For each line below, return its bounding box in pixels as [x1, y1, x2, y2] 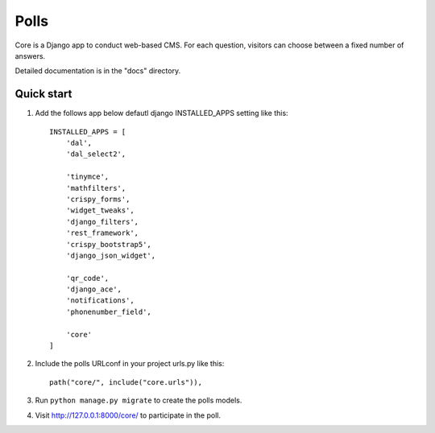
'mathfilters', [65, 184, 126, 192]
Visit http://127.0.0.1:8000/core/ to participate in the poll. [35, 410, 222, 420]
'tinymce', [65, 172, 110, 181]
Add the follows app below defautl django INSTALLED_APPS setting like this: [35, 109, 289, 118]
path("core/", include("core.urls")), [49, 377, 203, 386]
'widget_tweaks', [65, 206, 135, 215]
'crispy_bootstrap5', [65, 240, 152, 249]
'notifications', [65, 296, 135, 305]
